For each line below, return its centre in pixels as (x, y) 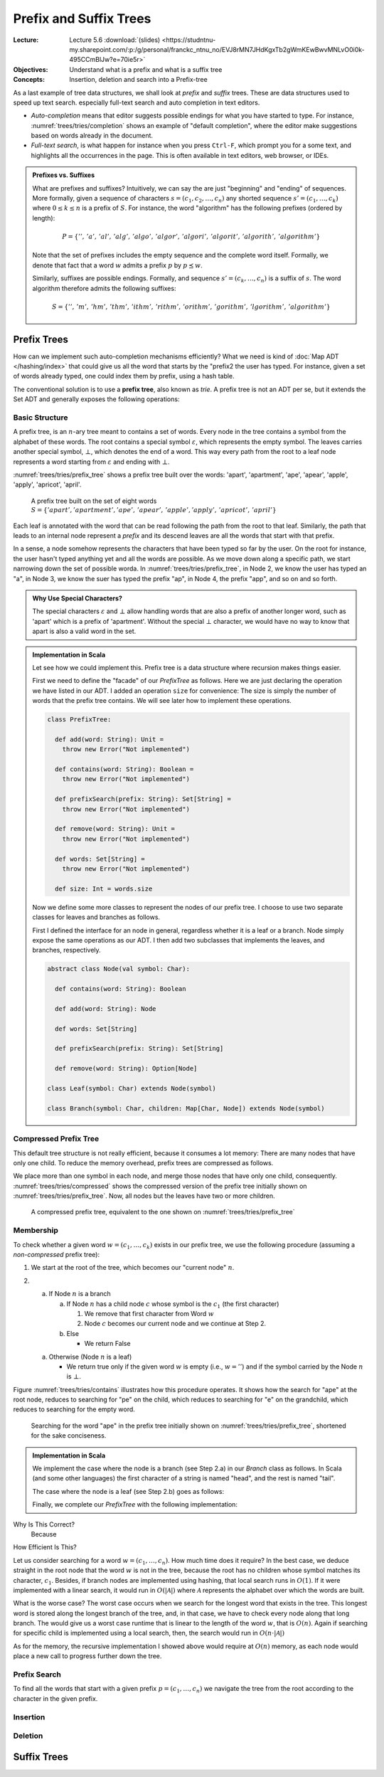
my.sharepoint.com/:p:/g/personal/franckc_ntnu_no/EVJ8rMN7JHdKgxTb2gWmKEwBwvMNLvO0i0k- (217, 49)
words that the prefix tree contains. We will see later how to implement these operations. (162, 701)
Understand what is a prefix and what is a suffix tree (146, 69)
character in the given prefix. (55, 1698)
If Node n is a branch (80, 1294)
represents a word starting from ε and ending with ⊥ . (91, 462)
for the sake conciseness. (69, 1436)
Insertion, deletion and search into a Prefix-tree (138, 80)
